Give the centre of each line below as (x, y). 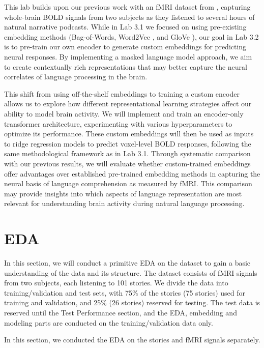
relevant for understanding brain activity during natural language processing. (124, 203)
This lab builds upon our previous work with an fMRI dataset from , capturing (127, 7)
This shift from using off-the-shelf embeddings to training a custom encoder (122, 93)
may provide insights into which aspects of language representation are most (123, 193)
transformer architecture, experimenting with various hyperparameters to (118, 123)
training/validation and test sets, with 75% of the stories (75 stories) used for (125, 292)
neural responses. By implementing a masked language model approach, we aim (128, 56)
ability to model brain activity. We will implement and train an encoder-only (124, 113)
